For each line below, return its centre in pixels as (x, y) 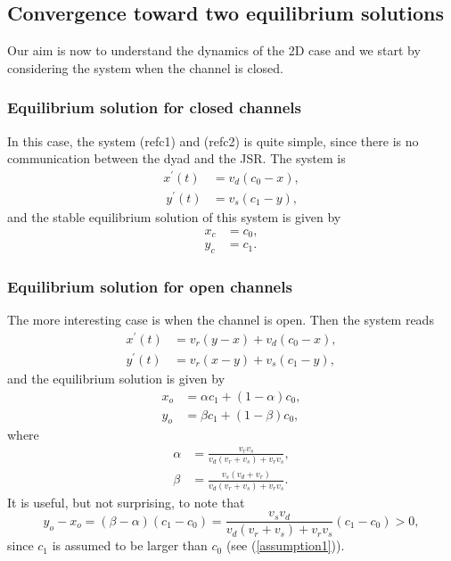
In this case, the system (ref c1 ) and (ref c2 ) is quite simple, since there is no (213, 140)
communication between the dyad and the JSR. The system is (176, 158)
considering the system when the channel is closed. (145, 67)
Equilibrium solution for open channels (150, 286)
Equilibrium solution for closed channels (154, 107)
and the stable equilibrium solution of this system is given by (174, 217)
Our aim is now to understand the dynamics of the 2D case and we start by (214, 50)
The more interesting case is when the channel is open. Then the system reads (221, 320)
